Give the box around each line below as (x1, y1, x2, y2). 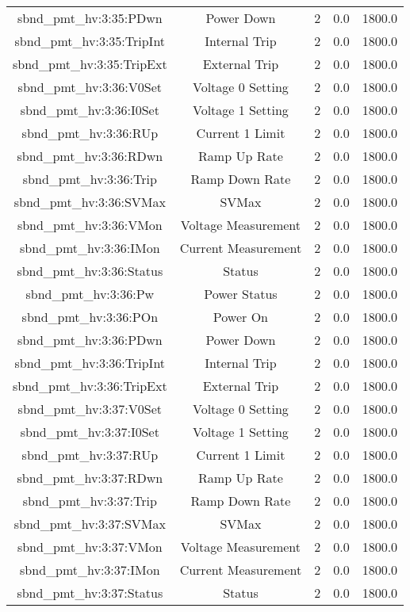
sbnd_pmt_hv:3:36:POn (21, 308, 159, 326)
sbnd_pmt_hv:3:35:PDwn (17, 9, 163, 27)
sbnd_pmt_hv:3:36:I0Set (20, 101, 159, 119)
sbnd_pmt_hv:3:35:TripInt (14, 32, 166, 50)
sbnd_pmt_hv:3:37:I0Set (20, 423, 159, 441)
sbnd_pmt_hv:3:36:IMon (20, 239, 160, 257)
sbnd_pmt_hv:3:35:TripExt (13, 55, 167, 73)
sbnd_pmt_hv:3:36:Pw (25, 285, 155, 303)
